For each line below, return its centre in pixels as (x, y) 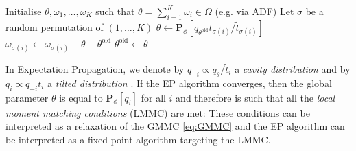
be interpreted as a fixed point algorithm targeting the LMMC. (138, 139)
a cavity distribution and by (293, 68)
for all (153, 97)
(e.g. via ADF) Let (254, 11)
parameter (27, 97)
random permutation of (55, 26)
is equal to (81, 97)
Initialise (24, 11)
